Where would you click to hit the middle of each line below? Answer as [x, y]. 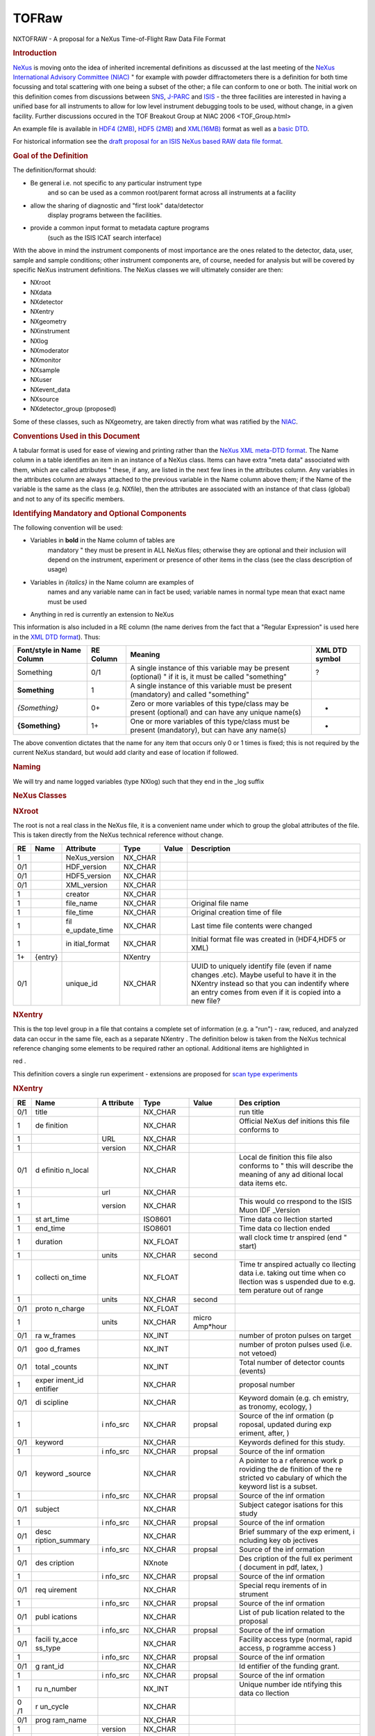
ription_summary [62, 1540]
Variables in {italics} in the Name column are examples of [112, 582]
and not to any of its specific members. [69, 499]
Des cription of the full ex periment [296, 1558]
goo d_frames [58, 1349]
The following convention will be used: [68, 527]
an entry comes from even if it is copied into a [266, 992]
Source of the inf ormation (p [286, 1415]
